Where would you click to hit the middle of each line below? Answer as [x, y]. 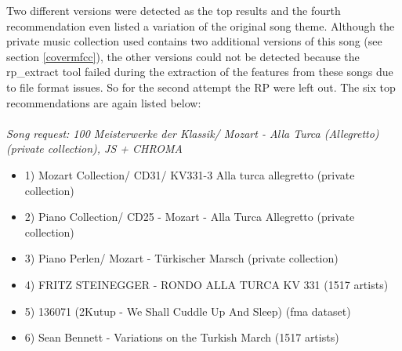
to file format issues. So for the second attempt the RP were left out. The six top [201, 87]
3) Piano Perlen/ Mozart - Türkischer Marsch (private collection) [181, 258]
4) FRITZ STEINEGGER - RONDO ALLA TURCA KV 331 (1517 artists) [206, 284]
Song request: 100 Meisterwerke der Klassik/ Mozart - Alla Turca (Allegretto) [193, 133]
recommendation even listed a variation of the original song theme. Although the [201, 25]
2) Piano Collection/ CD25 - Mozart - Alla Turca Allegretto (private [190, 217]
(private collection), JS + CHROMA [95, 148]
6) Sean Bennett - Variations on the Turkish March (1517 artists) [182, 337]
